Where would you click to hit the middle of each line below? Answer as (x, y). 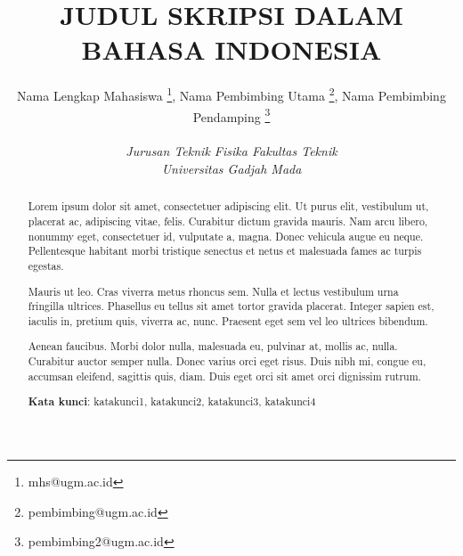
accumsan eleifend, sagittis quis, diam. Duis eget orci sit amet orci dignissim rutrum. (224, 376)
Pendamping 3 (231, 115)
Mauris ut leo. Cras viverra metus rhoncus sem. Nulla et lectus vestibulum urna (213, 291)
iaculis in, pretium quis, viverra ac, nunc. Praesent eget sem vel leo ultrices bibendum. (228, 320)
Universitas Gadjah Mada (231, 168)
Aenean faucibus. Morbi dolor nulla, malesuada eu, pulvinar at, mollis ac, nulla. (213, 346)
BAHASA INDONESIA (231, 49)
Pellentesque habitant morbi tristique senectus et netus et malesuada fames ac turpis (225, 251)
